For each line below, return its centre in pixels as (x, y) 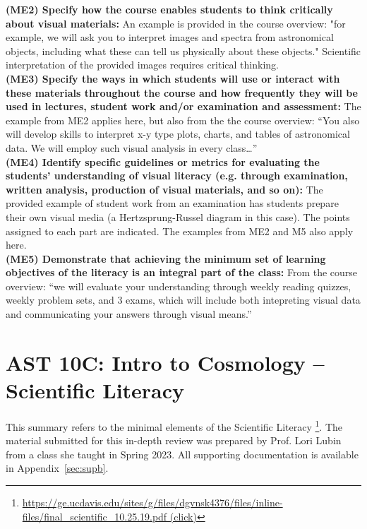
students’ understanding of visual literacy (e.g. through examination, (177, 176)
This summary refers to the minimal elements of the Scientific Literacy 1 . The (174, 425)
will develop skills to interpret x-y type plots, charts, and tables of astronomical (178, 134)
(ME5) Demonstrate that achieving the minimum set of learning (166, 258)
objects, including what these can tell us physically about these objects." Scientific (183, 50)
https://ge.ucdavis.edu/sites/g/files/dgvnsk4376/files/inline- (152, 502)
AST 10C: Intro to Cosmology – (165, 362)
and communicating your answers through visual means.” (129, 314)
